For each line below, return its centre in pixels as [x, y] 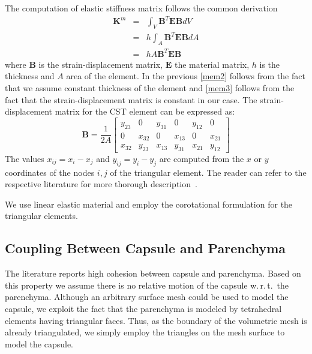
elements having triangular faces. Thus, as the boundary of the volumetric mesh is [156, 320]
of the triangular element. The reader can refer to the [208, 172]
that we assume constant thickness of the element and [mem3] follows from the [150, 87]
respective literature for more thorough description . [101, 184]
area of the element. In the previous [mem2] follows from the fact [186, 76]
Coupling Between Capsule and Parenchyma [145, 248]
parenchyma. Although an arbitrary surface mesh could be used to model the [147, 297]
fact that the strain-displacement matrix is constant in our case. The [131, 99]
